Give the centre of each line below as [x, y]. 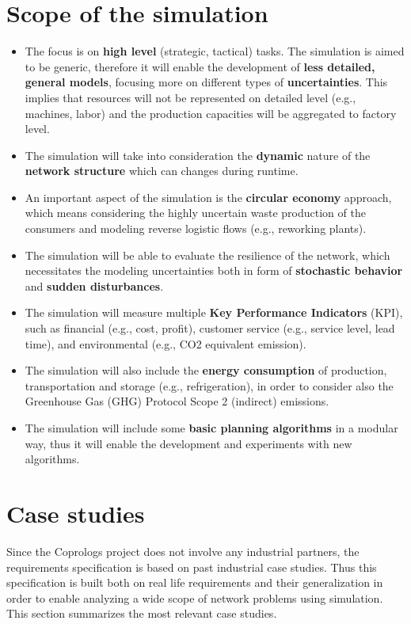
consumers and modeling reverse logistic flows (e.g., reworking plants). [196, 228]
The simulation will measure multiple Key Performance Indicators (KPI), [214, 312]
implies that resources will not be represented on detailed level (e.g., [190, 97]
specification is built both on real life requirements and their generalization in [195, 582]
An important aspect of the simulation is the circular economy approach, [208, 197]
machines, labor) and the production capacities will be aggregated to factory [211, 113]
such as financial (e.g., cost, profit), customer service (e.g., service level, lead [210, 328]
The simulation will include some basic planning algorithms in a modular [211, 428]
